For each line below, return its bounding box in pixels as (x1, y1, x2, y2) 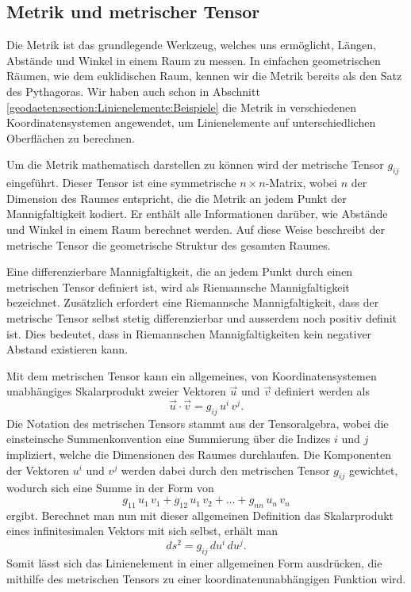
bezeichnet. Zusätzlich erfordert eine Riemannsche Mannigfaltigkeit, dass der (6, 294, 379, 311)
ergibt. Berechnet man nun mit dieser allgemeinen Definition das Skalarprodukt (6, 506, 394, 523)
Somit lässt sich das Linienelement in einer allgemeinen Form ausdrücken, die (6, 554, 382, 571)
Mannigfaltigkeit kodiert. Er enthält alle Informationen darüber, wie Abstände (6, 205, 388, 222)
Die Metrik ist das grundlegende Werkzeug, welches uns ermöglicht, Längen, (6, 36, 376, 53)
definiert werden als (275, 383, 370, 399)
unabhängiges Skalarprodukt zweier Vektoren (6, 383, 226, 399)
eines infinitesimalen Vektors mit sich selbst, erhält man (6, 522, 278, 539)
